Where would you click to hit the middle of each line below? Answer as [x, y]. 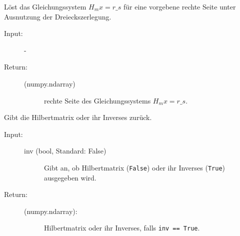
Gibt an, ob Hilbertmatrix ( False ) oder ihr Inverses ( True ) [135, 167]
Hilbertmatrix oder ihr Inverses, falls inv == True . [122, 228]
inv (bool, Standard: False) [65, 151]
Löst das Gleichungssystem [45, 6]
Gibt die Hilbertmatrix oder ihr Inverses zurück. [78, 117]
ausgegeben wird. [70, 177]
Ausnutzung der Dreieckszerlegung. [58, 16]
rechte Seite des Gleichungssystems [97, 100]
